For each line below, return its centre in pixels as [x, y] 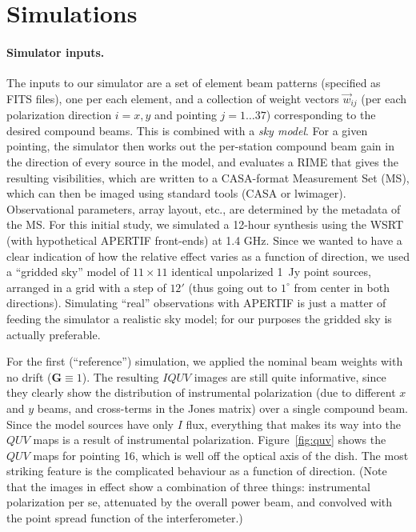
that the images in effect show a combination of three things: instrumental [188, 486]
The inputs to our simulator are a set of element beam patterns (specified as [194, 83]
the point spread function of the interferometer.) [125, 518]
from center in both [342, 287]
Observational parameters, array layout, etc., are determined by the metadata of [204, 208]
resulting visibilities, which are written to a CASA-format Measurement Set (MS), [208, 177]
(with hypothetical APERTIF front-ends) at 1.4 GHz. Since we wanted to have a [204, 240]
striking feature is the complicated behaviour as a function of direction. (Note [197, 471]
